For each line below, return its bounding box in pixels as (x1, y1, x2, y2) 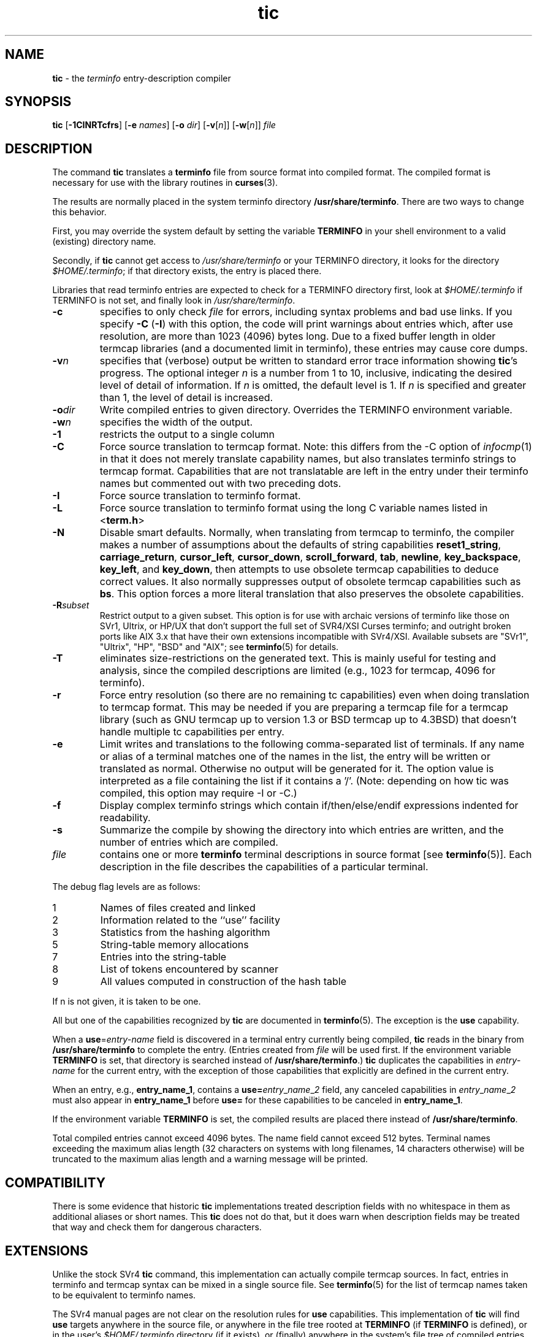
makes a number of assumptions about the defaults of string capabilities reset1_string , (99, 538, 501, 551)
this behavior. (52, 207, 107, 218)
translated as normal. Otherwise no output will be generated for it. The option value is (99, 762, 494, 775)
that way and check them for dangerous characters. (52, 1222, 262, 1233)
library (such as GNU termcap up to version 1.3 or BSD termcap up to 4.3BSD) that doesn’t (99, 713, 517, 726)
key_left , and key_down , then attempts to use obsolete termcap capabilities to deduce (99, 563, 499, 576)
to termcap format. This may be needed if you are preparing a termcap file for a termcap (99, 701, 508, 714)
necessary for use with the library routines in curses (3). (52, 177, 278, 188)
